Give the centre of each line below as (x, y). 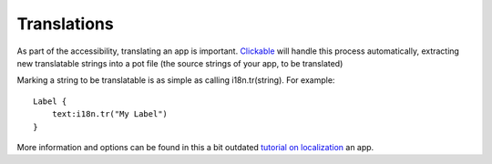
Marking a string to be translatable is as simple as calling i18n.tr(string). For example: (176, 80)
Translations (65, 24)
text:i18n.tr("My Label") (110, 114)
